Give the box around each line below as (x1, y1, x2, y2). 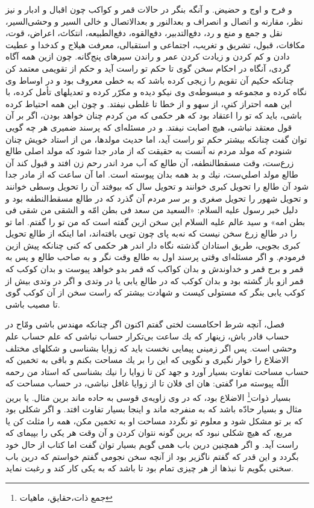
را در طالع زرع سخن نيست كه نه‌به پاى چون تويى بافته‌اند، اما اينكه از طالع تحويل (5, 227, 297, 240)
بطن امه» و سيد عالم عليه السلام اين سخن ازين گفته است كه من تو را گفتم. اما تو (5, 215, 306, 228)
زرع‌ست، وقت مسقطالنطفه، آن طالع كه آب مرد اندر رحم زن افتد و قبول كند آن (5, 156, 294, 169)
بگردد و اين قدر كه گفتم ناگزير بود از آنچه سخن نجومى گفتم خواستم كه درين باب (5, 450, 299, 462)
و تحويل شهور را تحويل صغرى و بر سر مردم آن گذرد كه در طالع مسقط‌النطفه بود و (5, 191, 308, 204)
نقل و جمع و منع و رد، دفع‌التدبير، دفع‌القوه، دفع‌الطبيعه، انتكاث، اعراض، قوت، (5, 26, 283, 39)
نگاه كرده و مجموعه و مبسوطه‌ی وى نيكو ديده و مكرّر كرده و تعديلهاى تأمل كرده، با (5, 85, 307, 98)
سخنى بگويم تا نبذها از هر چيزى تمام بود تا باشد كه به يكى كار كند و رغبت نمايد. (5, 462, 294, 474)
